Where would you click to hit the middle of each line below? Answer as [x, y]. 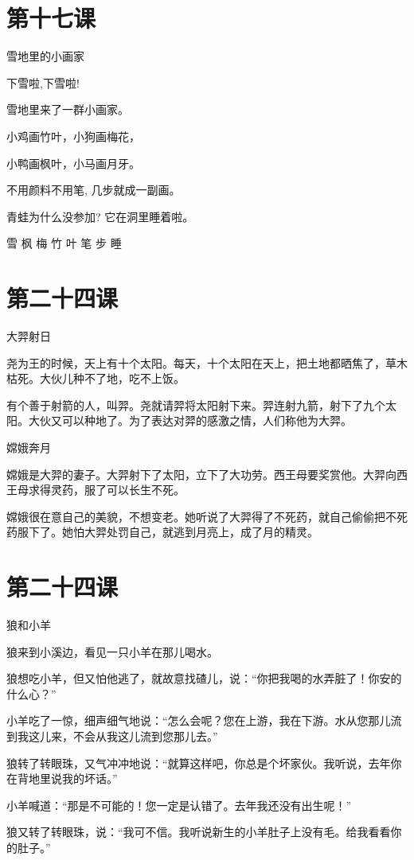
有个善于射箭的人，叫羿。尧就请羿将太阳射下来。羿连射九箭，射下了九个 [196, 405]
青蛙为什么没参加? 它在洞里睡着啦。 [100, 216]
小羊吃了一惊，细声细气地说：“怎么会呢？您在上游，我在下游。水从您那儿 [199, 720]
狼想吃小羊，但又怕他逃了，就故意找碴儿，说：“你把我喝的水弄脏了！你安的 [204, 678]
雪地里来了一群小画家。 [68, 109]
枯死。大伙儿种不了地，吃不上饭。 [96, 378]
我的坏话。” [90, 778]
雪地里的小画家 [45, 56]
